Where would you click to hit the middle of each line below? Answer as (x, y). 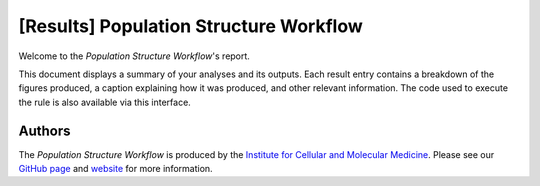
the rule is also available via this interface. (105, 102)
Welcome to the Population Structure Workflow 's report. (134, 56)
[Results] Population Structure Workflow (191, 26)
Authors (44, 130)
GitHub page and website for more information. (116, 169)
